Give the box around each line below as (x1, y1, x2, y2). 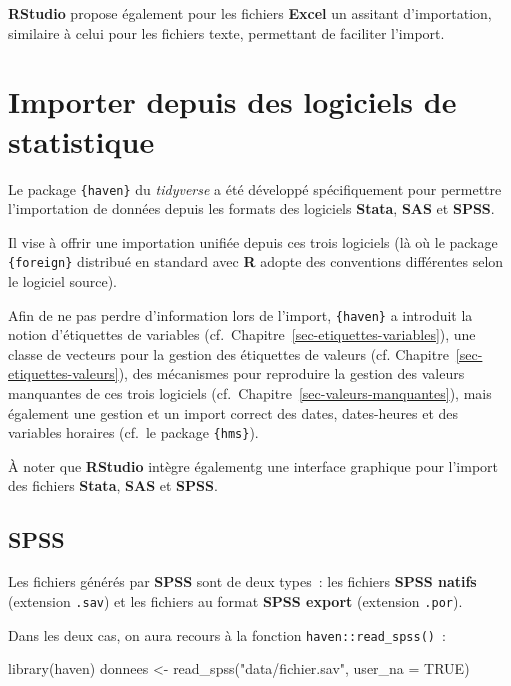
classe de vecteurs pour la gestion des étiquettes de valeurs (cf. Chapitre (8, 343, 449, 364)
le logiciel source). (8, 271, 117, 291)
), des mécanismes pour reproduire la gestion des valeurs (118, 363, 465, 384)
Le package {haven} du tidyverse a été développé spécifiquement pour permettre (8, 178, 502, 199)
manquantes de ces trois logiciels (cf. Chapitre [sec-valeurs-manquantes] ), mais (8, 383, 492, 404)
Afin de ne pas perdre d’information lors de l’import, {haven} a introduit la (8, 304, 473, 325)
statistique (8, 120, 155, 161)
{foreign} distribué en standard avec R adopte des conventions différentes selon (8, 251, 504, 272)
